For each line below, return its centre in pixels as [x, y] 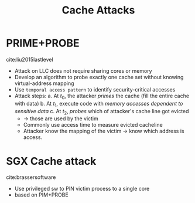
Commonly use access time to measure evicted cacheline [93, 125]
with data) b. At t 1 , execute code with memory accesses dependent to [99, 104]
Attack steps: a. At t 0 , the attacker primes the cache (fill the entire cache [102, 96]
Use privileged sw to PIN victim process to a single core [82, 189]
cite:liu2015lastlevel [30, 59]
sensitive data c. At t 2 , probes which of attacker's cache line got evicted [102, 112]
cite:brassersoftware [31, 177]
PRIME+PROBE [43, 43]
